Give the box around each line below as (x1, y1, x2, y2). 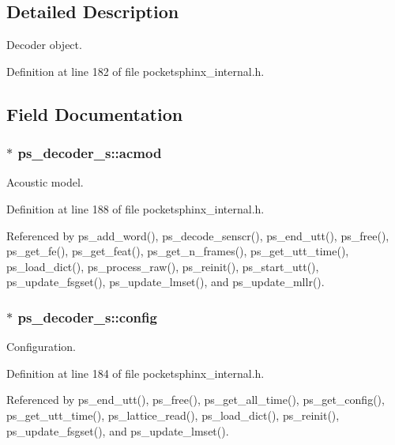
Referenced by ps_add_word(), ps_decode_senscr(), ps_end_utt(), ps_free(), (6, 227, 389, 243)
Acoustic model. (6, 174, 84, 190)
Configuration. (6, 338, 76, 355)
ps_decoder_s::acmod (17, 143, 162, 163)
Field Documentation (6, 101, 183, 126)
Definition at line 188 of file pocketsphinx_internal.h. (6, 200, 265, 217)
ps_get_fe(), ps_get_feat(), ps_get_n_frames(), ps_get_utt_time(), (6, 243, 349, 259)
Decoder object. (6, 36, 82, 53)
